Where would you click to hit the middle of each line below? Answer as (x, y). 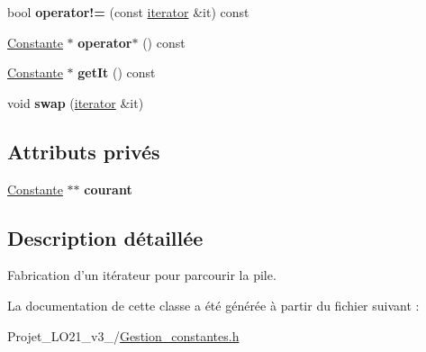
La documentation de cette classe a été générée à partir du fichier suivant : (213, 305)
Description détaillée (105, 237)
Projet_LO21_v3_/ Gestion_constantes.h (123, 335)
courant (108, 189)
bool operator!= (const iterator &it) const (128, 12)
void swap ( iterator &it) (76, 102)
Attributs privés (84, 151)
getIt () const (117, 72)
